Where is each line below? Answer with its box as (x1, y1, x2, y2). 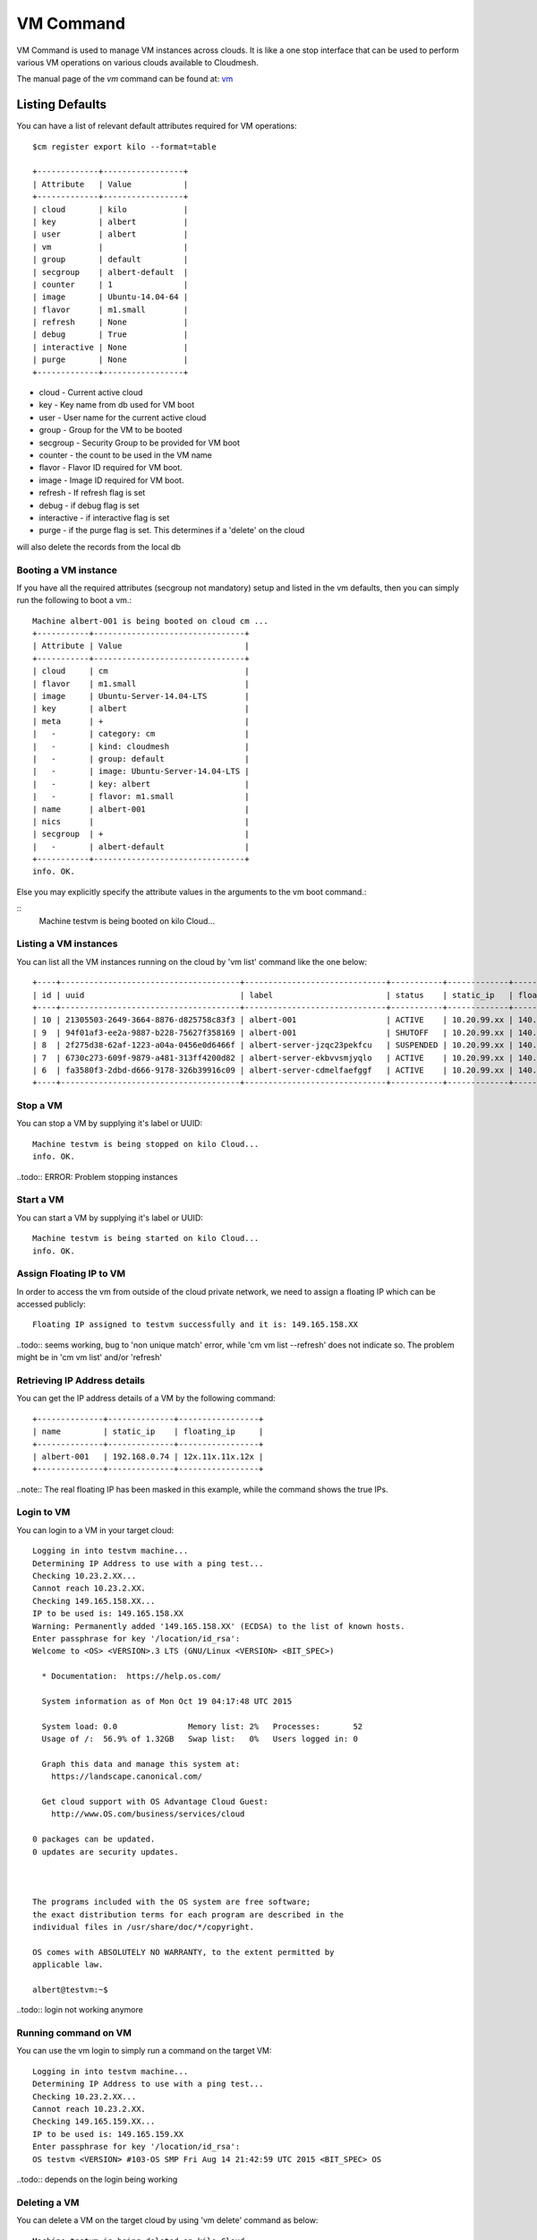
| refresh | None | (32, 317, 189, 327)
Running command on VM (16, 2027, 132, 2039)
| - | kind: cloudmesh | (32, 741, 250, 752)
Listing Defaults (16, 97, 107, 112)
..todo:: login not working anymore (16, 2004, 143, 2015)
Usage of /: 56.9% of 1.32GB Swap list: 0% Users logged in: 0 (41, 1734, 358, 1745)
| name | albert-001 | (32, 804, 250, 814)
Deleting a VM (16, 2196, 80, 2209)
